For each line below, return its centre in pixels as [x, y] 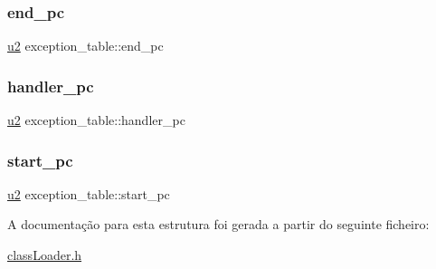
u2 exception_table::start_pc [89, 193]
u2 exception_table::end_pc [85, 46]
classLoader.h [45, 255]
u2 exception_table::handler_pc [96, 120]
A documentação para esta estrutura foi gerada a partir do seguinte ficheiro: [218, 224]
